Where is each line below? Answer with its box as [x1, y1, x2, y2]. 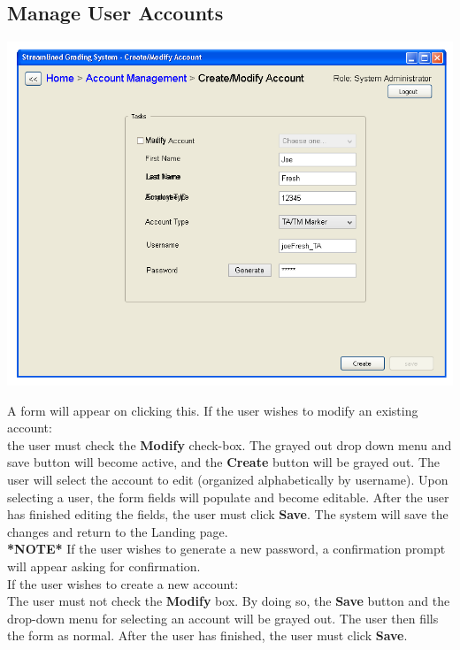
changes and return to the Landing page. [7, 522, 228, 540]
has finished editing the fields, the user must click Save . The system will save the [7, 505, 448, 524]
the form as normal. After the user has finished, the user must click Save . [7, 626, 408, 645]
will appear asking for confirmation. [7, 557, 201, 576]
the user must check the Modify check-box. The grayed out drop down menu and [7, 435, 452, 454]
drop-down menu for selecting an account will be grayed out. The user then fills [7, 608, 439, 627]
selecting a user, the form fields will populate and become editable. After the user [7, 487, 449, 506]
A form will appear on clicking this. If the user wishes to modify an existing [7, 401, 418, 419]
